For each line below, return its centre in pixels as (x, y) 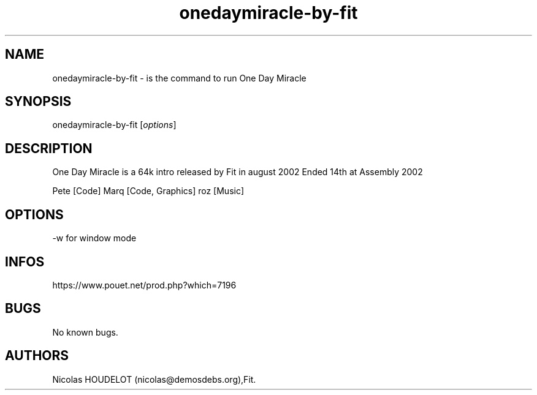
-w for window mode (94, 238)
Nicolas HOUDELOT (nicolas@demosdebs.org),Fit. (154, 379)
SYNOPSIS (38, 102)
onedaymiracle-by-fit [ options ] (114, 125)
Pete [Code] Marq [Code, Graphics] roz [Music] (148, 191)
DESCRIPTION (49, 148)
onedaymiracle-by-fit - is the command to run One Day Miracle (179, 78)
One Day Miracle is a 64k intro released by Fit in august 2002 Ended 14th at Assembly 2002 (238, 172)
